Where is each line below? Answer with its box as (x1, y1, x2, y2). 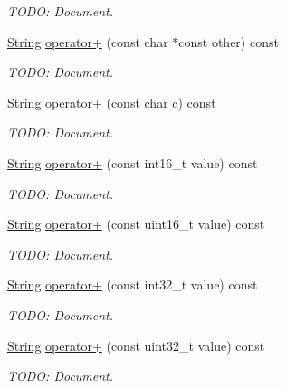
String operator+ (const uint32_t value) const (7, 336, 265, 355)
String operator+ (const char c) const (7, 92, 216, 111)
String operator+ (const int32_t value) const (7, 275, 258, 294)
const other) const (178, 32, 279, 51)
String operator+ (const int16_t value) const (7, 153, 258, 172)
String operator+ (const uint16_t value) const (7, 214, 265, 233)
